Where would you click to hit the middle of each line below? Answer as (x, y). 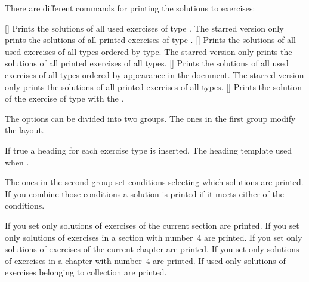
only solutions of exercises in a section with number (99, 237)
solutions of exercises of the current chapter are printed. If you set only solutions (152, 249)
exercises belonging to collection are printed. (86, 272)
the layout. (24, 130)
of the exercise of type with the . (64, 98)
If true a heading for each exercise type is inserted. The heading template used (149, 150)
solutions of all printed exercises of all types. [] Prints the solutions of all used (147, 63)
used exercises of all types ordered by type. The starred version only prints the (149, 51)
